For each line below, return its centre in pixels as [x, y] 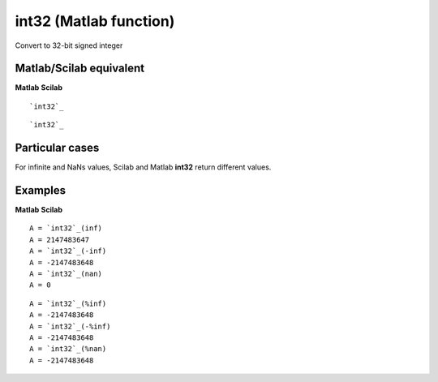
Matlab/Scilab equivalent [80, 69]
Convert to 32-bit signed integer [69, 45]
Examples [41, 190]
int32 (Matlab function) [95, 21]
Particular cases [57, 148]
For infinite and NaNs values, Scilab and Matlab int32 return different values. [143, 167]
